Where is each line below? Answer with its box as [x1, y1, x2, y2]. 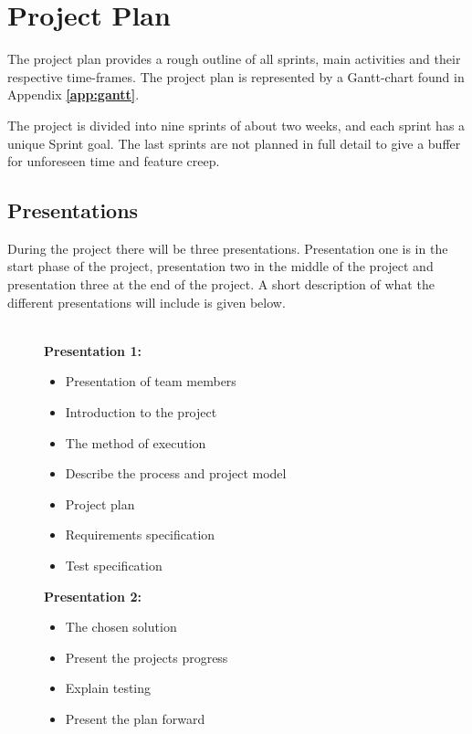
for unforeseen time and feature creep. [7, 152, 220, 171]
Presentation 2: [44, 586, 142, 605]
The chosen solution [65, 617, 177, 636]
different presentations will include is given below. [7, 292, 286, 311]
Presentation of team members [65, 372, 236, 391]
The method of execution [65, 433, 206, 452]
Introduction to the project [65, 403, 217, 422]
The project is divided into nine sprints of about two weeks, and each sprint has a [7, 115, 466, 134]
